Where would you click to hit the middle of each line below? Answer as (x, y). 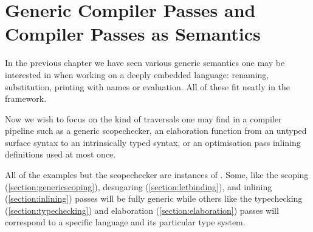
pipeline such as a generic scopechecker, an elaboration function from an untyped (156, 131)
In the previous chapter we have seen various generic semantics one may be (145, 63)
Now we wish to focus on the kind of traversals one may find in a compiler (143, 118)
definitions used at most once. (60, 154)
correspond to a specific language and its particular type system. (125, 222)
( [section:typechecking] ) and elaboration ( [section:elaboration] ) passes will (142, 210)
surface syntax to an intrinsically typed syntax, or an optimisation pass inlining (153, 142)
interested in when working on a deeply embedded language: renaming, (137, 74)
